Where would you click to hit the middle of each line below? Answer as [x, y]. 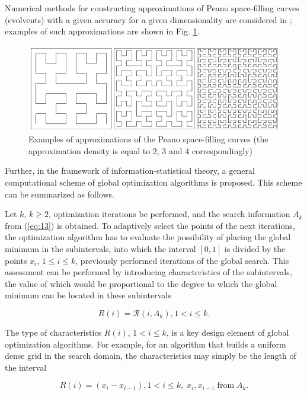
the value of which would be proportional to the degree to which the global [141, 283]
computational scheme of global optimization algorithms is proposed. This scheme [153, 182]
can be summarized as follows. [60, 194]
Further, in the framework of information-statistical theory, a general [130, 171]
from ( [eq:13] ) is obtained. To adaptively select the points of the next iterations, [150, 225]
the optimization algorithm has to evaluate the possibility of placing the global [148, 237]
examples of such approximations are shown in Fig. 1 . [102, 31]
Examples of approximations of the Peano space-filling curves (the [148, 139]
